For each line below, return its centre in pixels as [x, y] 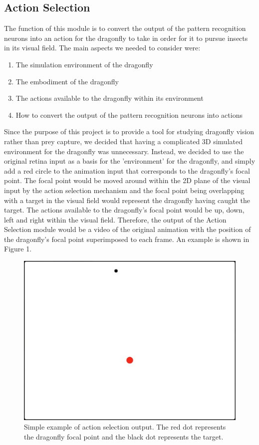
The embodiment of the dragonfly [67, 81]
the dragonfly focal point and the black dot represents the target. [124, 436]
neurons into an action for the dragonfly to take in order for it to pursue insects [126, 38]
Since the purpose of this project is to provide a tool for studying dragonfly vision [129, 131]
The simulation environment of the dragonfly [84, 64]
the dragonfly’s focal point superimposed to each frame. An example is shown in [127, 239]
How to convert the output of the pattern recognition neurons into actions [129, 114]
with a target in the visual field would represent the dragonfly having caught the [127, 200]
